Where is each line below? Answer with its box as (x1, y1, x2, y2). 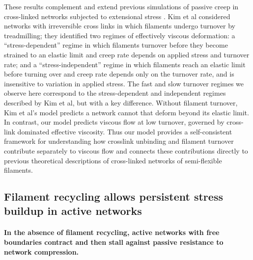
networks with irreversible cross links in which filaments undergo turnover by (4, 21, 235, 31)
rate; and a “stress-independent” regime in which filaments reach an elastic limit (4, 59, 246, 69)
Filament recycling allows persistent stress (4, 189, 223, 204)
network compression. (4, 246, 79, 257)
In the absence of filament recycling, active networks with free (4, 227, 220, 237)
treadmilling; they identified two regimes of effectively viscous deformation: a (4, 30, 235, 40)
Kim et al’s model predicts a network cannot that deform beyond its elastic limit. (4, 107, 249, 117)
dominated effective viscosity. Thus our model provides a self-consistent (17, 126, 232, 136)
